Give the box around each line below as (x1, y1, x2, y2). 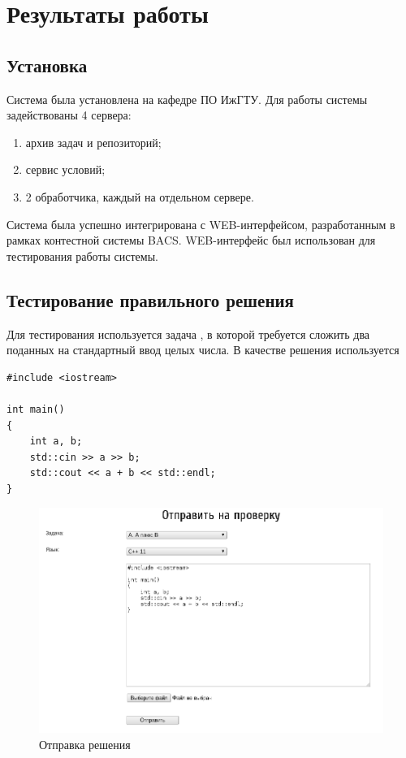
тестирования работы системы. (6, 247, 158, 264)
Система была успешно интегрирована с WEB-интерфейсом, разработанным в (6, 215, 395, 232)
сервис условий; (25, 161, 106, 178)
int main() (6, 403, 65, 415)
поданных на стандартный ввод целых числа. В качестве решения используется (6, 341, 400, 358)
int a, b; (29, 435, 83, 448)
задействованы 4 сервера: (6, 106, 132, 123)
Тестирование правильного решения (6, 287, 294, 312)
